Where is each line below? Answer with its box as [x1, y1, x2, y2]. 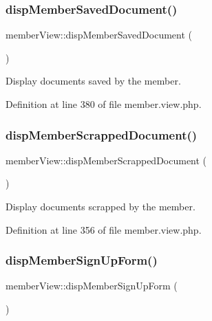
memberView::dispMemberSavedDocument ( [6, 27, 193, 42]
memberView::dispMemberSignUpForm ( [6, 278, 178, 293]
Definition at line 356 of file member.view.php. [6, 222, 202, 236]
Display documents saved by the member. [6, 74, 181, 88]
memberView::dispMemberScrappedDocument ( [6, 153, 207, 167]
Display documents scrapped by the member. [6, 199, 195, 213]
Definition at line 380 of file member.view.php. [6, 97, 202, 111]
